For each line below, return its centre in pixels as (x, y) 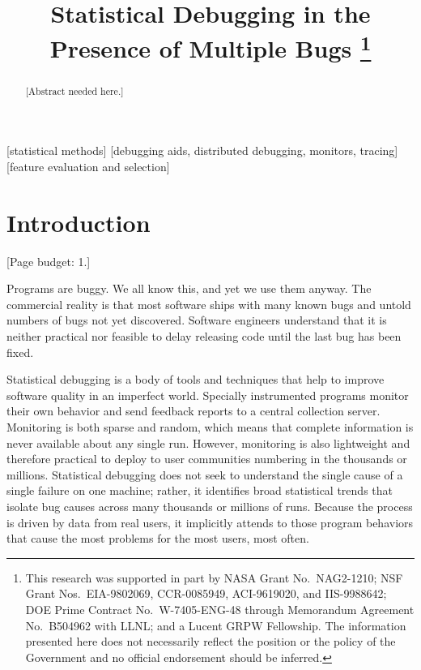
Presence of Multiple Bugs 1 (210, 47)
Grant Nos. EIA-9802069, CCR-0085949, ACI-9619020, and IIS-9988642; (206, 593)
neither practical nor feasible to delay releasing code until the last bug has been (204, 336)
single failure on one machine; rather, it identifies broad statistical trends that (200, 490)
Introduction (79, 222)
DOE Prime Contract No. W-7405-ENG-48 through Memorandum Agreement (220, 609)
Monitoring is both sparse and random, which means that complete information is (210, 427)
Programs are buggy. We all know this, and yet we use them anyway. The (189, 288)
